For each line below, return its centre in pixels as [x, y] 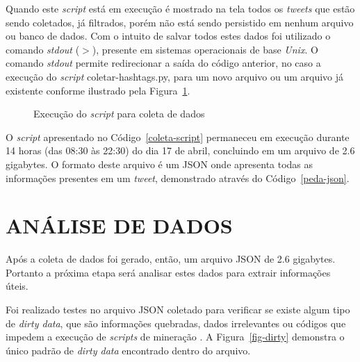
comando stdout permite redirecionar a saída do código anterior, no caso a [163, 63]
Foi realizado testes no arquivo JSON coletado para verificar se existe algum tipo [178, 310]
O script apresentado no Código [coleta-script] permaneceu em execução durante [178, 137]
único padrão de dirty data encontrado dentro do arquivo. [128, 350]
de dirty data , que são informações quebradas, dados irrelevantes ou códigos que [176, 323]
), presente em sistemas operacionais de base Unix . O [205, 49]
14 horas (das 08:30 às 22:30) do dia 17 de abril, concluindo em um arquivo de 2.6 [180, 150]
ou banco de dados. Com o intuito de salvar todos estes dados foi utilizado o [168, 36]
